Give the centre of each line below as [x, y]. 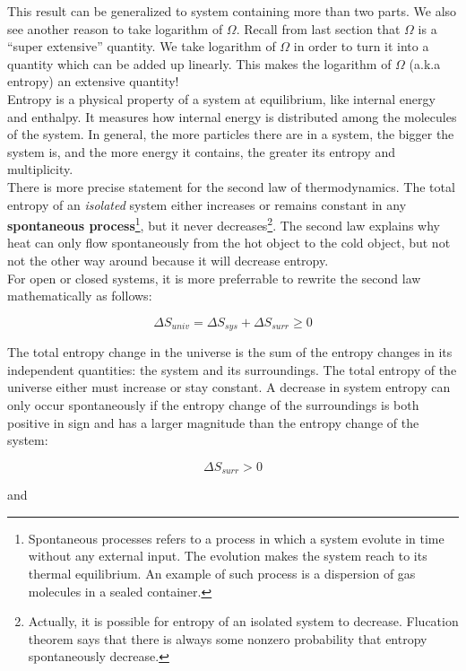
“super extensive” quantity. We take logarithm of [142, 46]
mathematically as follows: [80, 296]
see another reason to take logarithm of [115, 28]
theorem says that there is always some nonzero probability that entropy [228, 638]
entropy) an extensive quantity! [93, 81]
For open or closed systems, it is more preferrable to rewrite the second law [214, 278]
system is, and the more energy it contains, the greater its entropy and [201, 151]
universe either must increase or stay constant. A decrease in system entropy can [229, 387]
